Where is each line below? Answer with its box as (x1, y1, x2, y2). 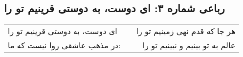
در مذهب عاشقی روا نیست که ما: (8, 39, 121, 51)
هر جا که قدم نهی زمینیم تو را (136, 25, 236, 37)
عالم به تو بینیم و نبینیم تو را (142, 39, 236, 51)
